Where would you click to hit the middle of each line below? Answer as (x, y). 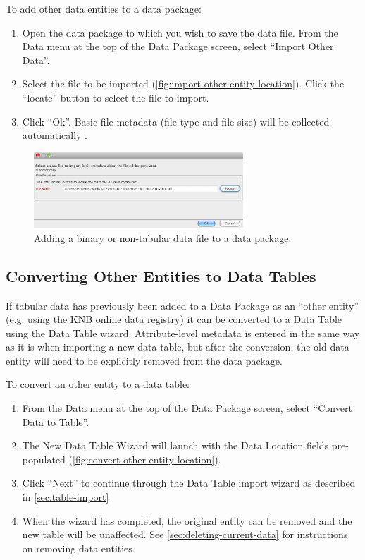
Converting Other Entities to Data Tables (161, 275)
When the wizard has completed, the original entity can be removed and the (187, 520)
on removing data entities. (79, 548)
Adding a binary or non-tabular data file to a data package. (163, 237)
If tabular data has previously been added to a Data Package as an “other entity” (182, 305)
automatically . (55, 135)
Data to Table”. (56, 421)
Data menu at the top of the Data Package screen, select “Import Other (178, 46)
